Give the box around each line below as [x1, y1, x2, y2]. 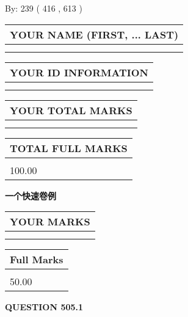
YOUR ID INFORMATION [10, 65, 148, 79]
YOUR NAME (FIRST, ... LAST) [10, 27, 179, 42]
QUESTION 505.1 [5, 301, 84, 313]
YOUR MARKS [10, 214, 90, 229]
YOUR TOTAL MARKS [10, 103, 132, 117]
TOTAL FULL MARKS [10, 140, 128, 155]
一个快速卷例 [5, 189, 56, 202]
